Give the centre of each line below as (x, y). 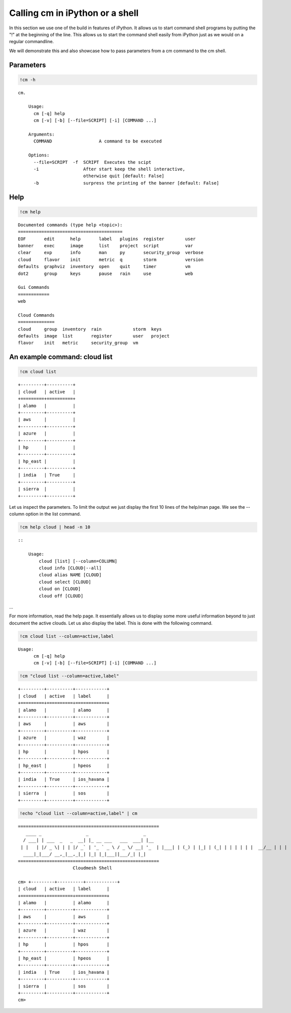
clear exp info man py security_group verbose (111, 253)
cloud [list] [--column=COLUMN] (78, 561)
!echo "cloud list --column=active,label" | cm (78, 813)
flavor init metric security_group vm (78, 343)
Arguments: (41, 135)
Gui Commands (34, 287)
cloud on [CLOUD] (60, 589)
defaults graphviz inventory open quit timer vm (104, 267)
